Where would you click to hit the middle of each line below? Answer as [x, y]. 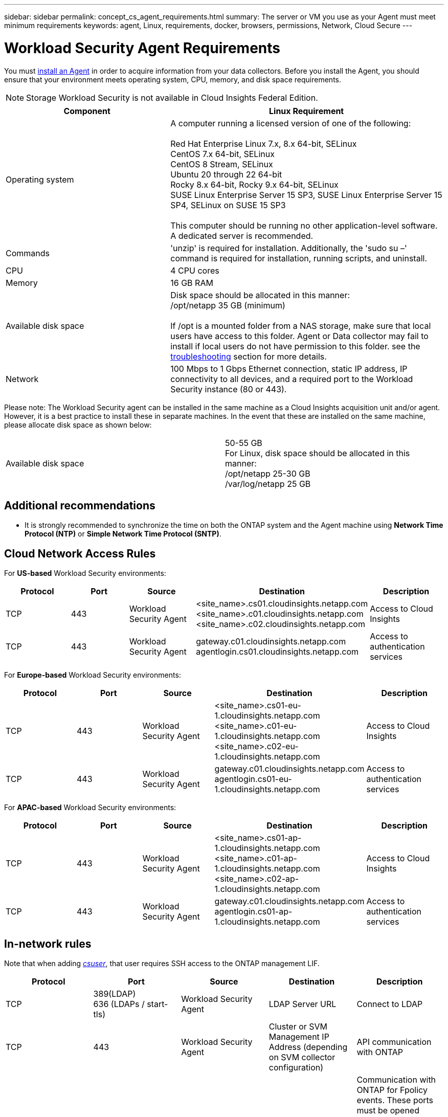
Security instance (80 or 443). [229, 389]
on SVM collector [302, 1057]
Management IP [299, 1037]
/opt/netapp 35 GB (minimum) [228, 305]
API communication [394, 1042]
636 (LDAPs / [119, 1004]
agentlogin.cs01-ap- [253, 912]
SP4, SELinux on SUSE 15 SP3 [228, 205]
